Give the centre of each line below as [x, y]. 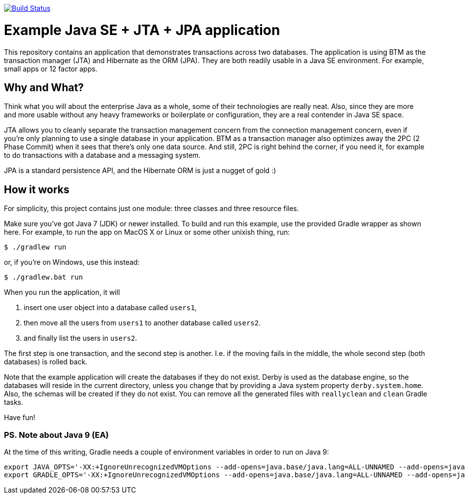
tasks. [14, 402]
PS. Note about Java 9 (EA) [56, 435]
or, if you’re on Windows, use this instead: [72, 262]
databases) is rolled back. [46, 362]
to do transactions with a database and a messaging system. [102, 155]
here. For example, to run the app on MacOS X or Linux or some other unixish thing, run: [147, 232]
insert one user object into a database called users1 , [110, 308]
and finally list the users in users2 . [81, 338]
